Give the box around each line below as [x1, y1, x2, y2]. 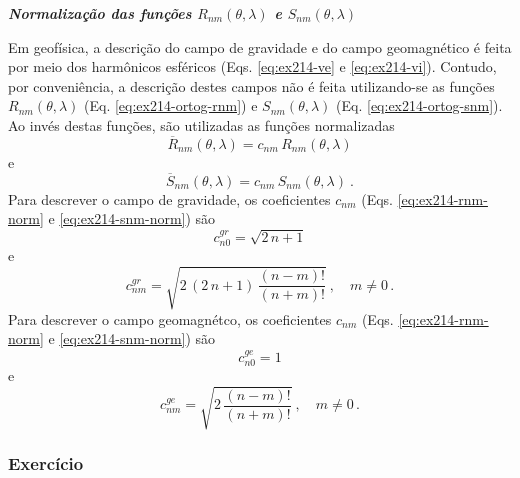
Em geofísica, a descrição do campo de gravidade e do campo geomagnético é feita [8, 36, 512, 57]
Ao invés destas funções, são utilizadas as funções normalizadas [8, 114, 395, 135]
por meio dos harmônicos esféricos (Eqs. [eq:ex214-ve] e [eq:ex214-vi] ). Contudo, [8, 56, 497, 77]
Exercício [8, 450, 84, 475]
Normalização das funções [8, 3, 192, 23]
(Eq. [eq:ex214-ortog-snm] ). [336, 95, 503, 116]
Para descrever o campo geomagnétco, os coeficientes [8, 308, 332, 329]
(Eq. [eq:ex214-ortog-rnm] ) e [84, 95, 258, 116]
